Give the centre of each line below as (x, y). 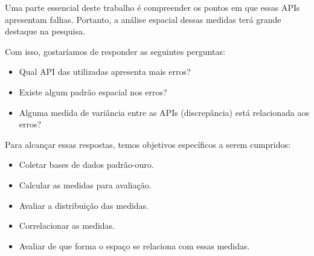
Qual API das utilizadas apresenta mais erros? (105, 72)
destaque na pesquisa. (45, 31)
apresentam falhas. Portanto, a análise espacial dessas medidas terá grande (143, 19)
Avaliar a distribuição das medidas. (84, 205)
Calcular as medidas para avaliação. (85, 184)
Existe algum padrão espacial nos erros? (93, 91)
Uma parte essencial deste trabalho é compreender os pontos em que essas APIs (152, 7)
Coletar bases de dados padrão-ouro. (86, 165)
